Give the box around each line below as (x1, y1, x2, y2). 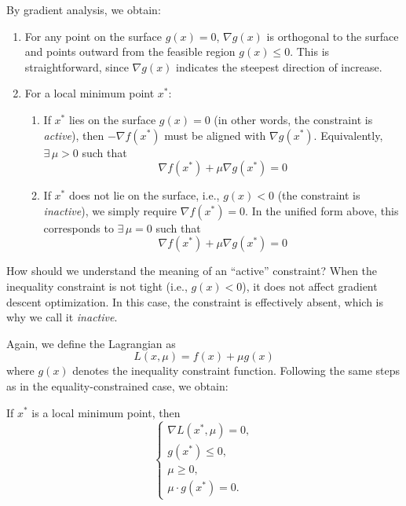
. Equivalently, (313, 126, 383, 143)
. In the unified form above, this (245, 202, 399, 218)
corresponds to (43, 219, 114, 236)
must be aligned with (164, 126, 266, 143)
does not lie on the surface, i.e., (68, 187, 220, 203)
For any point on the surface (24, 27, 162, 44)
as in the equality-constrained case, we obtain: (6, 377, 229, 394)
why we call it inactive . (6, 309, 118, 325)
